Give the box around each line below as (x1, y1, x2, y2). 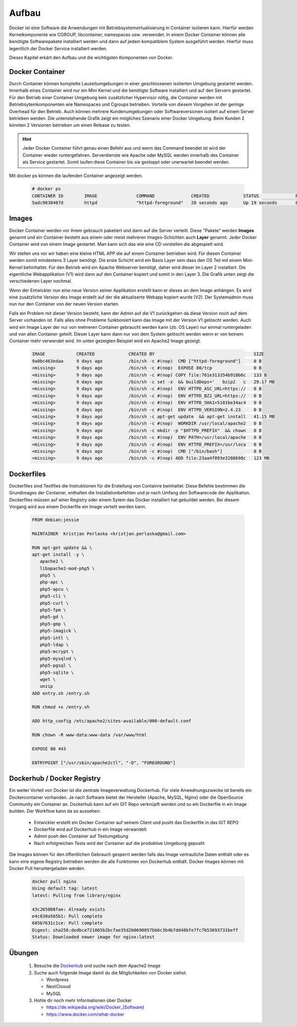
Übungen (9, 949, 39, 957)
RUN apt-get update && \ (32, 544, 93, 550)
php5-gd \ (40, 614, 64, 620)
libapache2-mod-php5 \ (40, 565, 95, 571)
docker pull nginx (32, 879, 77, 884)
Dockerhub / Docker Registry (9, 774, 101, 783)
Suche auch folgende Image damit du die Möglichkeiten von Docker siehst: (34, 969, 187, 975)
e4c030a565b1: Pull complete (32, 913, 103, 919)
